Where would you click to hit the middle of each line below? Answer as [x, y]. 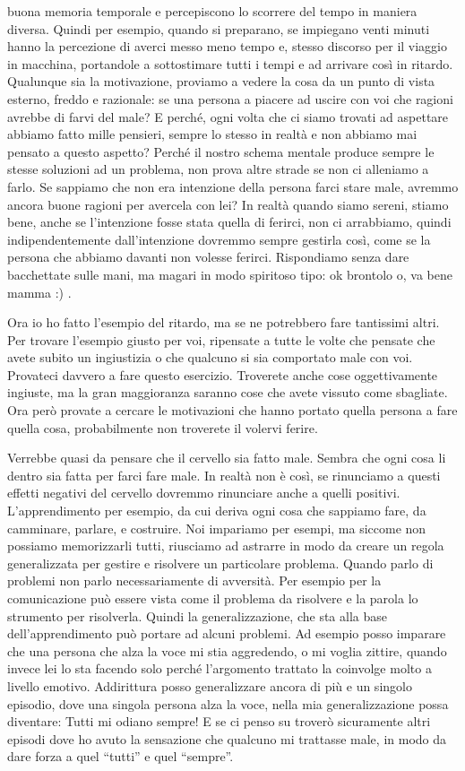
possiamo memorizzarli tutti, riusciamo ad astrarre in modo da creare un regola [226, 546]
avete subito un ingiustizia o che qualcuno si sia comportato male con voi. [210, 357]
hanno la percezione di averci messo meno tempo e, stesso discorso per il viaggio [228, 46]
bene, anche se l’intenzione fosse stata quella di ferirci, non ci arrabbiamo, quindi [229, 222]
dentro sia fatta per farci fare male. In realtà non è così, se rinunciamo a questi [224, 475]
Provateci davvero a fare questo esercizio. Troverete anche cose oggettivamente [223, 374]
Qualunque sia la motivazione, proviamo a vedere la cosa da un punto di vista [221, 81]
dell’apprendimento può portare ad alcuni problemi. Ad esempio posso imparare [227, 633]
